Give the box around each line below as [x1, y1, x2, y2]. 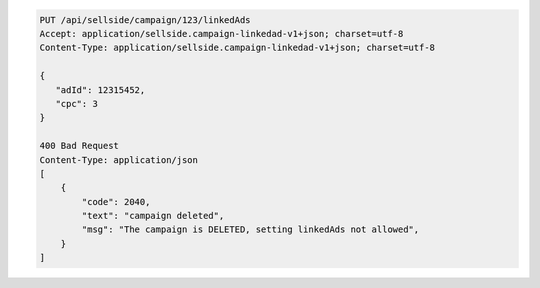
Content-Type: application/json [39, 154, 199, 165]
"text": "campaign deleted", [81, 210, 225, 222]
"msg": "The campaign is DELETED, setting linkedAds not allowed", [81, 224, 420, 235]
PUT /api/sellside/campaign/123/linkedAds [39, 14, 251, 25]
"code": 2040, [81, 196, 151, 207]
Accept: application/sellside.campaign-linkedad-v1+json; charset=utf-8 [39, 28, 404, 39]
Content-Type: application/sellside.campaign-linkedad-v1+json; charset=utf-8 [39, 42, 435, 54]
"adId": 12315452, [55, 84, 146, 95]
